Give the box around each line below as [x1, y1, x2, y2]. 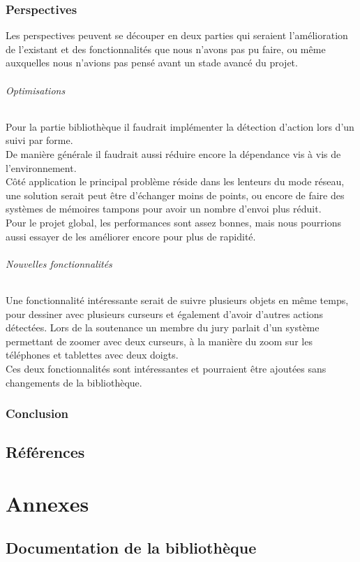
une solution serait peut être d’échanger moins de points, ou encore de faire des [6, 187, 345, 202]
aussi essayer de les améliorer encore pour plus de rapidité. [6, 229, 256, 243]
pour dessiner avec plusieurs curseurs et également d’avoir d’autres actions [6, 306, 324, 321]
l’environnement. [6, 160, 77, 175]
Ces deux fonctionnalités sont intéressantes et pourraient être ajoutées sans [6, 361, 327, 375]
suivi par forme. [6, 133, 73, 147]
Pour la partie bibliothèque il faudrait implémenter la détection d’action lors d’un [6, 119, 354, 134]
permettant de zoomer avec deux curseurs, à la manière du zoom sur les [6, 333, 313, 348]
